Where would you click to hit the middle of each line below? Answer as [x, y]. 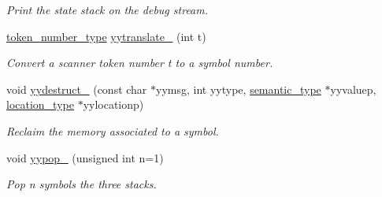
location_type [40, 104]
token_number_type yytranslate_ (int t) [106, 36]
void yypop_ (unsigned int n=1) [85, 157]
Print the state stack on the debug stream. [108, 9]
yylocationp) [113, 104]
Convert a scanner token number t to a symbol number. [140, 63]
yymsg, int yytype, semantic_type [239, 89]
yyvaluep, [353, 89]
